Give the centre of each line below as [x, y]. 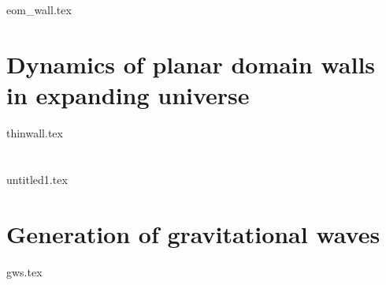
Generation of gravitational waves [193, 233]
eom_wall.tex [39, 10]
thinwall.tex [35, 133]
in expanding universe [128, 95]
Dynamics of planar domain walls [191, 64]
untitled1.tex [37, 179]
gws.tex [24, 271]
